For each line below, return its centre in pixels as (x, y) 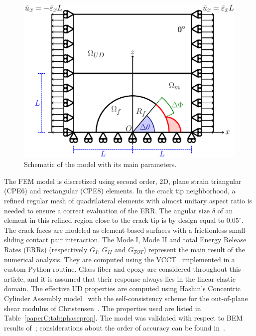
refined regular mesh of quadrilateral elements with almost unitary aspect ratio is (128, 201)
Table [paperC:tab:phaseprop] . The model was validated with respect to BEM (124, 318)
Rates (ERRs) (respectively (46, 249)
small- (238, 230)
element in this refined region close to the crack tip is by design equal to (114, 220)
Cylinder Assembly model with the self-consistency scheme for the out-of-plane (126, 298)
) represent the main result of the (194, 249)
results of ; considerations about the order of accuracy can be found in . (115, 327)
